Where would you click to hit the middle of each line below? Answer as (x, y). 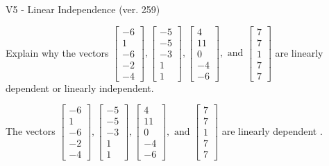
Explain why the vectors (57, 52)
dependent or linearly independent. (80, 87)
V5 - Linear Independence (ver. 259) (83, 9)
